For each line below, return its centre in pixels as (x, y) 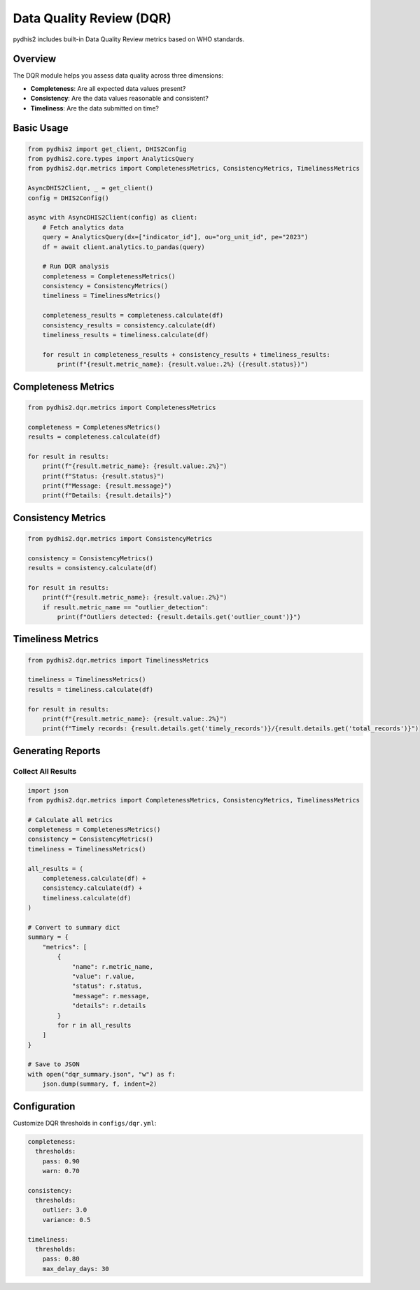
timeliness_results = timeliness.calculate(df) (126, 335)
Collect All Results (45, 771)
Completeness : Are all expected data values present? (108, 88)
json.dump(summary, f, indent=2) (100, 1084)
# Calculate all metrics (70, 820)
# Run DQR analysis (76, 267)
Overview (35, 59)
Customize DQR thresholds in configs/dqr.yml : (85, 1123)
